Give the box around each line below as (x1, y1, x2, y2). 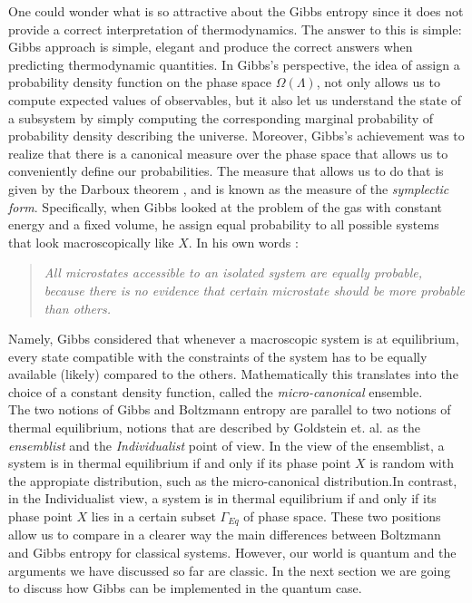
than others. (44, 298, 111, 317)
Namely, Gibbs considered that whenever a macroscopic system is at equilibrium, (8, 329, 459, 348)
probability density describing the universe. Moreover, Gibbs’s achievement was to (8, 126, 465, 145)
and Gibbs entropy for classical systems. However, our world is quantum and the (8, 543, 457, 562)
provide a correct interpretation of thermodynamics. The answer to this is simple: (8, 19, 462, 38)
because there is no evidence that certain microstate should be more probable (44, 280, 466, 299)
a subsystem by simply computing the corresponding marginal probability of (8, 108, 434, 127)
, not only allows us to (316, 73, 440, 92)
